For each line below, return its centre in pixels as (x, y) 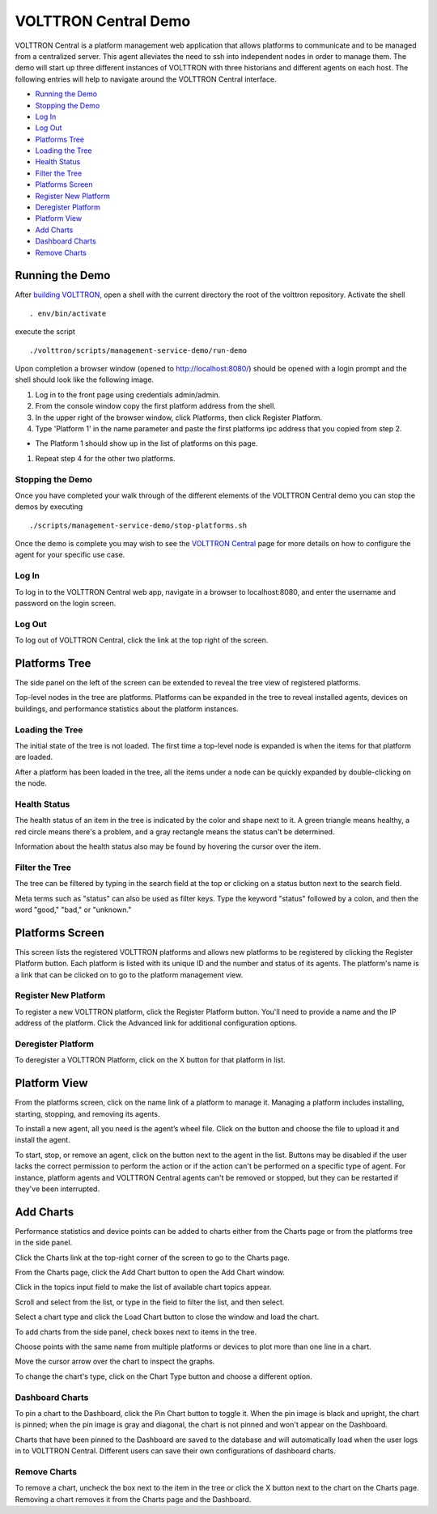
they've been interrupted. (57, 1189)
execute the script (45, 332)
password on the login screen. (66, 604)
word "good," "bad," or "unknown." (73, 910)
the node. (31, 783)
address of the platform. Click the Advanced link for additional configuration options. (156, 1023)
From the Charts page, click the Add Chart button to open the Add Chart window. (150, 1272)
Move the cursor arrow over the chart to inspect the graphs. (115, 1361)
